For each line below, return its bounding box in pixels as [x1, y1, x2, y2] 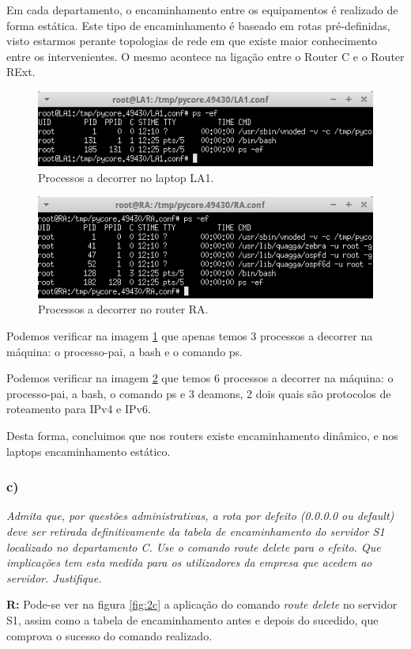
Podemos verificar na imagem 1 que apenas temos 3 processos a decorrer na [6, 328, 373, 344]
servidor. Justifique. [6, 569, 102, 586]
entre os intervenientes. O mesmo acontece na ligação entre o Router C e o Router [6, 47, 405, 64]
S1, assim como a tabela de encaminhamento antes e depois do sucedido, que [6, 611, 379, 628]
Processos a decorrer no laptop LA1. [38, 169, 214, 185]
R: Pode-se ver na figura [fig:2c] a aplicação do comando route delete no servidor [6, 596, 398, 613]
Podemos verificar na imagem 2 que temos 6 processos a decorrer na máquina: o [6, 370, 394, 386]
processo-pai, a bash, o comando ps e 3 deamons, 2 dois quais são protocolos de [6, 385, 391, 401]
